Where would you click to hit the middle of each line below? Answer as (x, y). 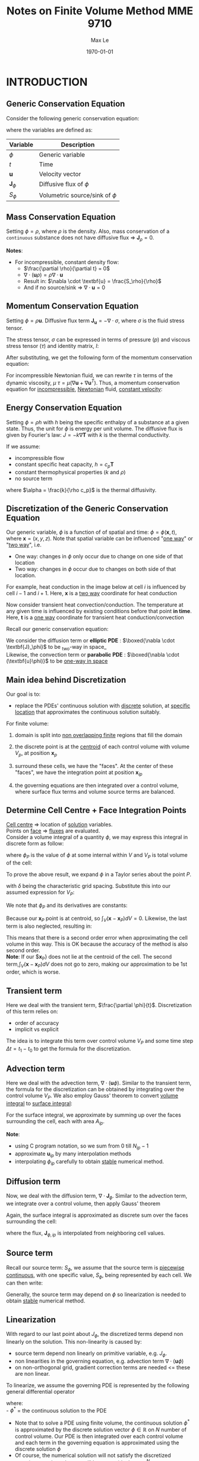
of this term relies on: (32, 1012)
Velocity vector (60, 174)
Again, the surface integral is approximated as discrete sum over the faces (97, 1215)
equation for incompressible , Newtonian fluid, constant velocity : (84, 389)
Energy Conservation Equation (64, 408)
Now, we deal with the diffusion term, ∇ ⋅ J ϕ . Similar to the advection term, (97, 1197)
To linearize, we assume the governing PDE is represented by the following (98, 1385)
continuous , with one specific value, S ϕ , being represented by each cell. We (99, 1276)
